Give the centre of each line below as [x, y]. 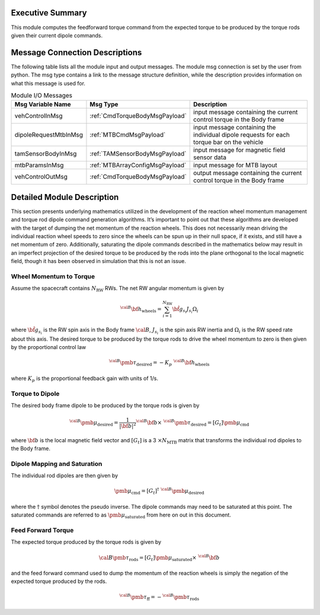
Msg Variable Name [43, 104]
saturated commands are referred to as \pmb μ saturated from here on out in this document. [121, 515]
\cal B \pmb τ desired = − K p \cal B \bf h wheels [159, 363]
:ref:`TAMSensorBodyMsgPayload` [138, 154]
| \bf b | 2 [128, 425]
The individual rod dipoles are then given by [65, 475]
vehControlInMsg [39, 116]
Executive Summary [49, 13]
